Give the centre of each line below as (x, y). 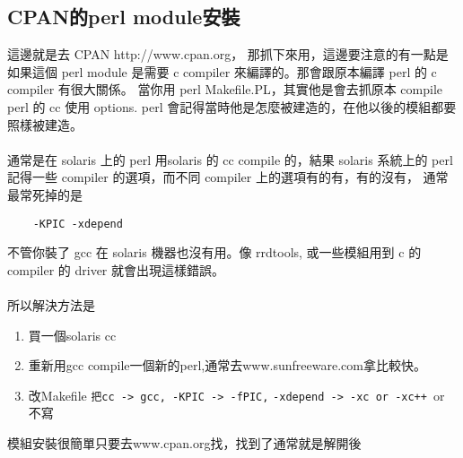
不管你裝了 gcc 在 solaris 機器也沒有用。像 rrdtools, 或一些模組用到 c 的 (214, 252)
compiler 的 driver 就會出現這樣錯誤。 (116, 269)
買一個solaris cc (72, 335)
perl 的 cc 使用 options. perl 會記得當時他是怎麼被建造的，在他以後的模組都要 (232, 106)
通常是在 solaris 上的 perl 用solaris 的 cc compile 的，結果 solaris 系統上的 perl (230, 159)
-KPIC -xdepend (78, 224)
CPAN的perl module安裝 (124, 17)
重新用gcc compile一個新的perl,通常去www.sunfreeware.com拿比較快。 (227, 365)
